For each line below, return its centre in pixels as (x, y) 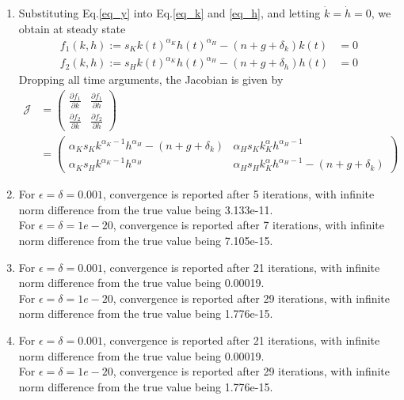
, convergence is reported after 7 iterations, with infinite (248, 225)
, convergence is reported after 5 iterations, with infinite (239, 194)
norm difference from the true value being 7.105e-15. (146, 240)
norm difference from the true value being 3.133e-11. (146, 209)
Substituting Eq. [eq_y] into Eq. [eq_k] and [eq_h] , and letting (170, 13)
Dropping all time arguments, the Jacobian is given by (151, 79)
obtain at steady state (72, 28)
